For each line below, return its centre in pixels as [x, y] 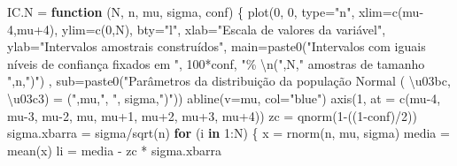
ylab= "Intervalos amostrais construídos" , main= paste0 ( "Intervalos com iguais [217, 46]
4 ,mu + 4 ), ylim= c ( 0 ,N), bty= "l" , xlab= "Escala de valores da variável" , [197, 29]
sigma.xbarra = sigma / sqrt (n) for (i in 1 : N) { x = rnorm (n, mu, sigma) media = [228, 133]
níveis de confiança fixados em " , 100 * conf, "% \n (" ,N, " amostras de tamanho [216, 63]
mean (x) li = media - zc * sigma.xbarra [115, 150]
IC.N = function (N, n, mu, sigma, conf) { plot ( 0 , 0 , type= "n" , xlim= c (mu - [216, 11]
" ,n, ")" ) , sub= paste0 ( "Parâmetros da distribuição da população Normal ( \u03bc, [229, 81]
